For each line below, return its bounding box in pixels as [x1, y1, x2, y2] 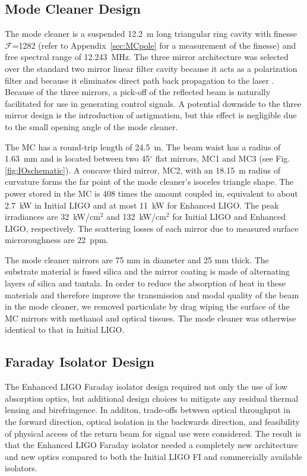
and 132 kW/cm [106, 210, 166, 223]
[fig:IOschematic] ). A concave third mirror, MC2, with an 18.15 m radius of [5, 163, 280, 176]
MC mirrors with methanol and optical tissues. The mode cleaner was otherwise [5, 311, 296, 324]
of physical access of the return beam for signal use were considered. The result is [5, 427, 301, 439]
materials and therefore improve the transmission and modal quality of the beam [5, 288, 299, 301]
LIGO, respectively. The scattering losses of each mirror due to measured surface [5, 222, 299, 234]
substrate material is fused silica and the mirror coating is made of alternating [5, 265, 290, 278]
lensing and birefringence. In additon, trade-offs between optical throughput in [5, 404, 291, 416]
